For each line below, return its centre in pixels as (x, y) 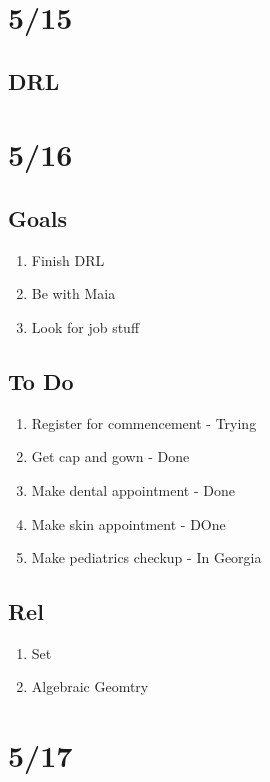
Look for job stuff (85, 326)
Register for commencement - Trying (144, 422)
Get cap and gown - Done (110, 456)
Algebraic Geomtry (90, 686)
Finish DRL (68, 259)
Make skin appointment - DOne (128, 523)
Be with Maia (73, 293)
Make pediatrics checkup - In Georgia (146, 557)
